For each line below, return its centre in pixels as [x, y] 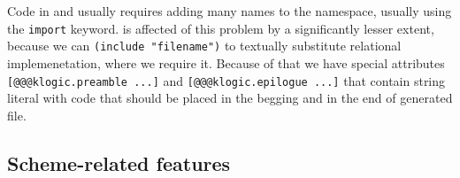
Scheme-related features [119, 163]
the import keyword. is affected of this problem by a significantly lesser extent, [221, 28]
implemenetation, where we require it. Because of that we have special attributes [226, 62]
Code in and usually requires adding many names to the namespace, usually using [230, 11]
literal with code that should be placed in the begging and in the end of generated [230, 98]
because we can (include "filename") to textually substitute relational [204, 46]
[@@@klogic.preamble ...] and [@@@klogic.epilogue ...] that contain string [226, 80]
